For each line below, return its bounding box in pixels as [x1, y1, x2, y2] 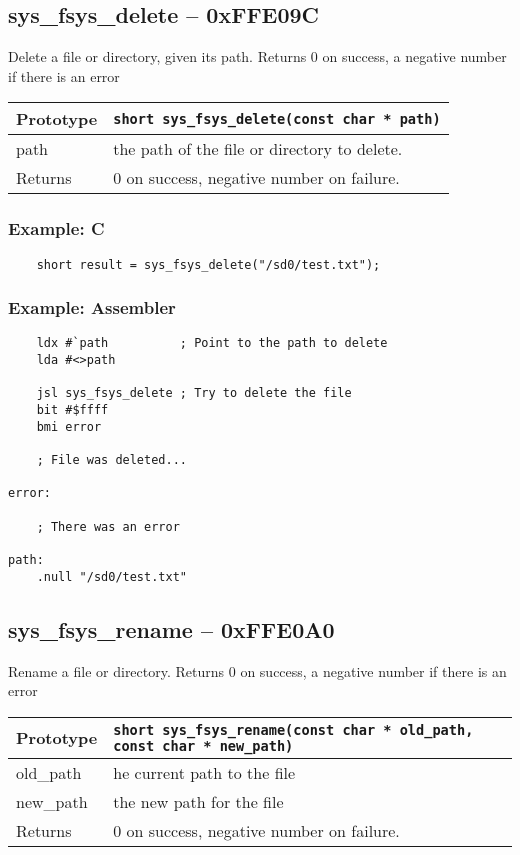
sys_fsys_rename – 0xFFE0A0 [8, 613, 335, 644]
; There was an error [36, 519, 180, 534]
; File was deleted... [36, 453, 187, 468]
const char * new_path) [113, 737, 294, 754]
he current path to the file [113, 760, 296, 784]
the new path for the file [113, 789, 284, 813]
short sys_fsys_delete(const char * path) [113, 110, 441, 127]
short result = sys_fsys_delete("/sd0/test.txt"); [36, 257, 381, 272]
